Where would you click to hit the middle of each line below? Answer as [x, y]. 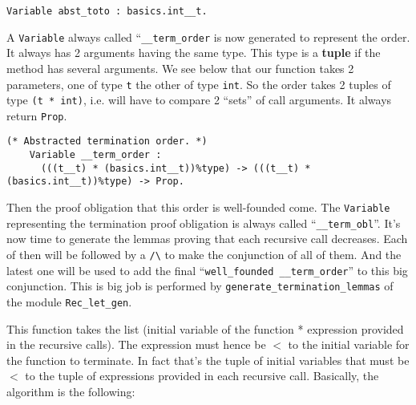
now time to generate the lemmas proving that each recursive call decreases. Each [207, 239]
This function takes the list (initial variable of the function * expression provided [205, 328]
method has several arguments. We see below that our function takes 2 [180, 68]
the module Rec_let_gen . [69, 301]
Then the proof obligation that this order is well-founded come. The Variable [198, 207]
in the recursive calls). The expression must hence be [136, 344]
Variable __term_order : [95, 155]
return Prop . [37, 115]
